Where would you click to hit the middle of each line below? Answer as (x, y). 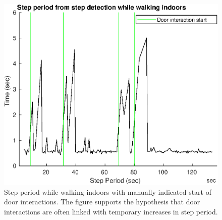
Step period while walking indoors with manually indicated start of (108, 191)
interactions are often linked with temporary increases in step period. (111, 211)
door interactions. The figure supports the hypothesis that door (102, 202)
